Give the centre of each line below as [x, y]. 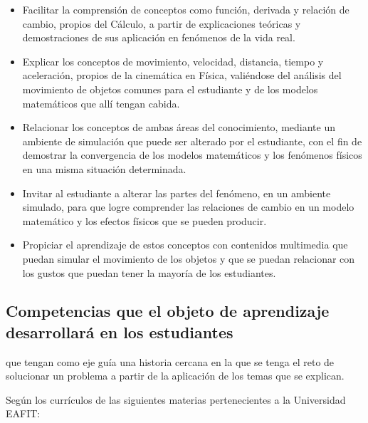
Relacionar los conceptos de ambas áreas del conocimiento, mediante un [179, 127]
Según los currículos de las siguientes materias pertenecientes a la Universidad [176, 399]
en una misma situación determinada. [104, 168]
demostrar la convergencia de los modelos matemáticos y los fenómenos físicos [192, 155]
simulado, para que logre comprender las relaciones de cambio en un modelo [188, 207]
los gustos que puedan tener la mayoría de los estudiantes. [149, 272]
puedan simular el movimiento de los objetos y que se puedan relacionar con [189, 258]
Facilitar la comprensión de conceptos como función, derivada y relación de [186, 9]
